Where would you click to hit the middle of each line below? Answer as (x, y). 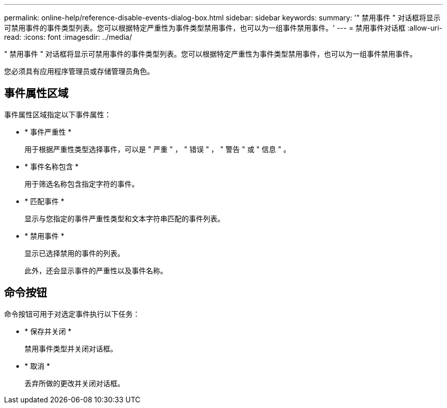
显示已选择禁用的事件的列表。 (74, 253)
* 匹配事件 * (44, 201)
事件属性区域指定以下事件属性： (58, 114)
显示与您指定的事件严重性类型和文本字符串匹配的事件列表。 (125, 218)
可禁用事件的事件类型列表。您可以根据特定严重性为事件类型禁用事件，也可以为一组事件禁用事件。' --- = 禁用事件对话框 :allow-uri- (223, 28)
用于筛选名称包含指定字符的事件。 (82, 184)
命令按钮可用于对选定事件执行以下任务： (72, 314)
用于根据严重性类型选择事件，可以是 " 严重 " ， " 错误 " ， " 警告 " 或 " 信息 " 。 (158, 149)
